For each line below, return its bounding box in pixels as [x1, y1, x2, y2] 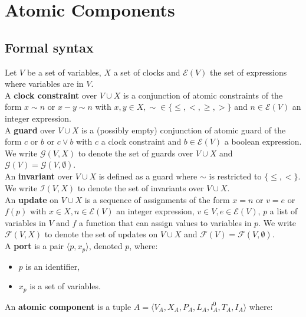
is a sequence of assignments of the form [84, 193, 230, 205]
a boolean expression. [224, 135, 302, 148]
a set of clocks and [113, 66, 180, 78]
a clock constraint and [101, 135, 182, 148]
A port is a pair [5, 240, 64, 252]
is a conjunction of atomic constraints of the [123, 89, 283, 101]
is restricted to [209, 170, 262, 182]
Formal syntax [5, 38, 94, 56]
